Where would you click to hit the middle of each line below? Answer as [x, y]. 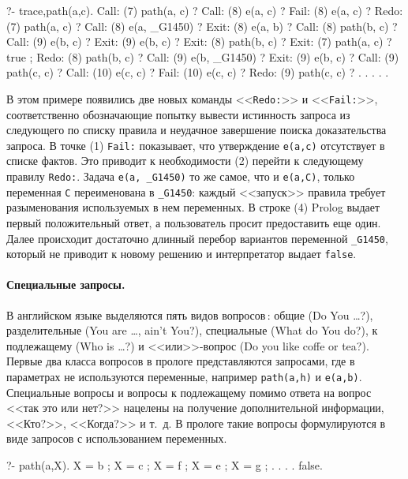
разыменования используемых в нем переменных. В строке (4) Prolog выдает [193, 207]
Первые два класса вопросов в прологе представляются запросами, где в [181, 361]
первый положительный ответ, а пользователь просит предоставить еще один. [194, 222]
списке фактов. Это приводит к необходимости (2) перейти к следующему [185, 161]
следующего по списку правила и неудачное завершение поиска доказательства [197, 130]
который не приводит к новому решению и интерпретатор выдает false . [182, 254]
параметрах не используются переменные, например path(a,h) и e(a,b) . [184, 377]
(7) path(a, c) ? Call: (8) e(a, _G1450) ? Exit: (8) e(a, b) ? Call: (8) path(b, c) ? [202, 26]
